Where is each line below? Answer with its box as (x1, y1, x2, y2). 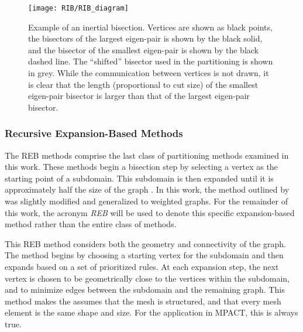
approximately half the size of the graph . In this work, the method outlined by (5, 183, 290, 196)
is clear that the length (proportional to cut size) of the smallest (28, 78, 259, 90)
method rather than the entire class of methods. (5, 218, 177, 230)
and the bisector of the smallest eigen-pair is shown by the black (28, 43, 259, 56)
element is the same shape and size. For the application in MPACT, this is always (5, 306, 298, 319)
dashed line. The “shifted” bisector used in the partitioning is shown (28, 55, 273, 67)
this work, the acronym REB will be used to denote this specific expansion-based (5, 206, 295, 218)
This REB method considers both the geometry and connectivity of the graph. (5, 237, 286, 249)
